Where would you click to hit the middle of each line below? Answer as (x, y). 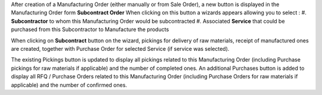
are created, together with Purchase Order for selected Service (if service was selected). (120, 48)
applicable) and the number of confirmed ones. (69, 85)
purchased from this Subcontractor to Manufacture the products (90, 29)
